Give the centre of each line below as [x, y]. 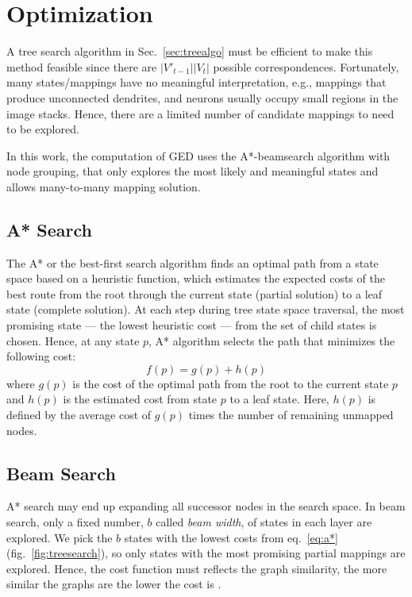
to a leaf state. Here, [279, 399]
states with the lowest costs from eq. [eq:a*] [231, 537]
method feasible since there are [82, 66]
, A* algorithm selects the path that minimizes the [272, 340]
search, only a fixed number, [75, 522]
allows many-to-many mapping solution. [104, 186]
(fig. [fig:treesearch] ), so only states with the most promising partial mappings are [206, 553]
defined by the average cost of [79, 415]
